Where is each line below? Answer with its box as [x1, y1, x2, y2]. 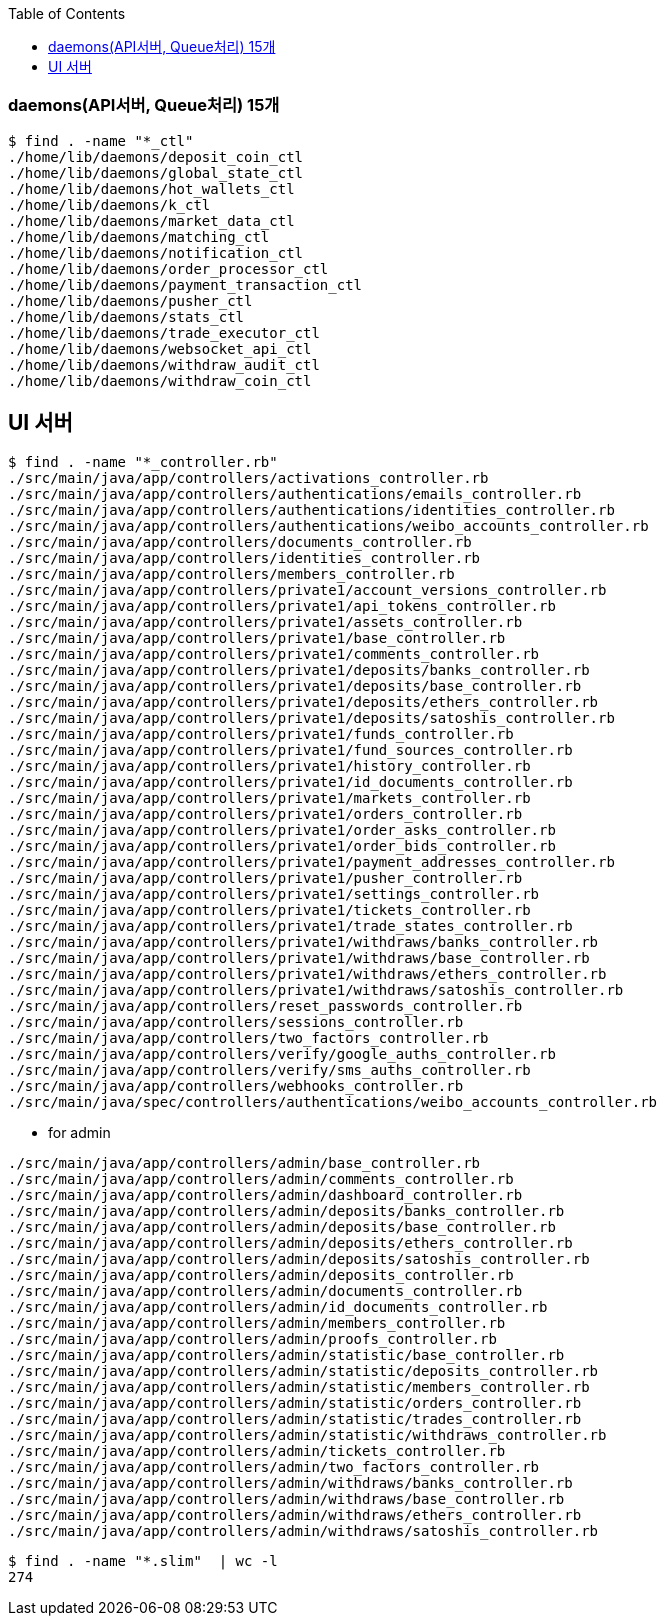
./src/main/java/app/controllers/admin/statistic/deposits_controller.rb [8, 1362, 599, 1379]
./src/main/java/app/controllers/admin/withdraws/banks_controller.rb [8, 1474, 573, 1491]
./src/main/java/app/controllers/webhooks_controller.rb [8, 1077, 464, 1094]
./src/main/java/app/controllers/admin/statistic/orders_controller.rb [8, 1394, 582, 1411]
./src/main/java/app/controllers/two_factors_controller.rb [8, 1029, 489, 1046]
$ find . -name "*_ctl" [8, 132, 194, 149]
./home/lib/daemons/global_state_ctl [8, 164, 304, 181]
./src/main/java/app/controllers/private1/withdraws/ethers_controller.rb [8, 965, 607, 982]
